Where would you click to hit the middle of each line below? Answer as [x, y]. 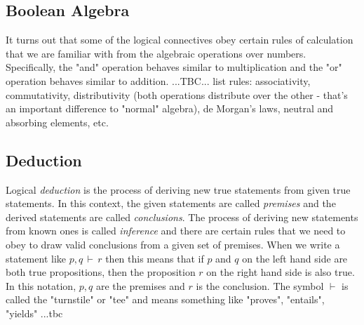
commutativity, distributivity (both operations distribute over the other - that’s [177, 94]
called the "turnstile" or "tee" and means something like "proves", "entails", [165, 299]
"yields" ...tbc [34, 313]
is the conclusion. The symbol [260, 285]
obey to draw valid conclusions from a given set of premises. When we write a [173, 244]
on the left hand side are [295, 258]
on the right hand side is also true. [281, 272]
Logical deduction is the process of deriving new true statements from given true [178, 189]
